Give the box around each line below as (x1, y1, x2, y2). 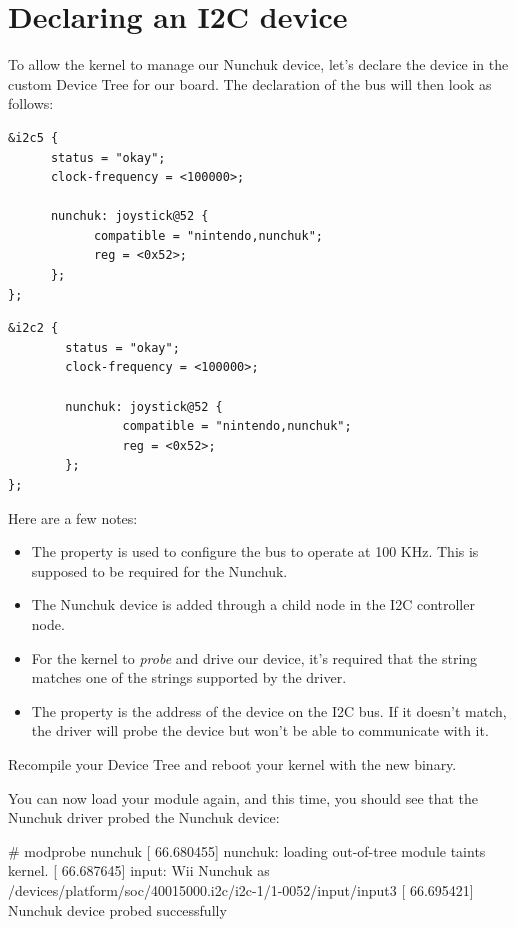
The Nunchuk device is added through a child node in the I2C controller (31, 594, 475, 615)
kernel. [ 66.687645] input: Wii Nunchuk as (8, 860, 270, 881)
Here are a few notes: (8, 507, 138, 528)
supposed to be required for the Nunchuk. (31, 560, 288, 581)
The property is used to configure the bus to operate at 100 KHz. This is (31, 541, 479, 562)
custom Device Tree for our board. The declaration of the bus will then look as (8, 73, 492, 94)
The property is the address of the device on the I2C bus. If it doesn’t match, (31, 700, 507, 721)
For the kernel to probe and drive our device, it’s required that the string (31, 647, 478, 668)
